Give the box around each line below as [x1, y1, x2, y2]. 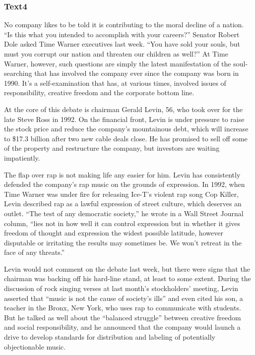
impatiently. [4, 152, 40, 163]
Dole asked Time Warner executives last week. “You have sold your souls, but [4, 39, 240, 49]
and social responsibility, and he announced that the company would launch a [4, 322, 241, 332]
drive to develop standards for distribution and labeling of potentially [4, 332, 215, 342]
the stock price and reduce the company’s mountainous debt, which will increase [4, 123, 249, 134]
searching [4, 68, 32, 78]
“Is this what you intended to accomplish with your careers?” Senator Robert [4, 29, 240, 39]
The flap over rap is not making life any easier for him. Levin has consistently [4, 169, 241, 179]
